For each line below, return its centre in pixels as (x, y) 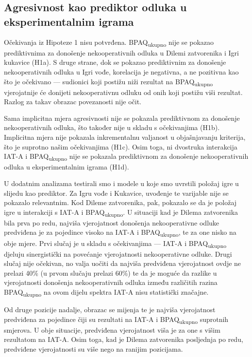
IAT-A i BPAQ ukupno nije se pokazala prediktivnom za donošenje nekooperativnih (126, 157)
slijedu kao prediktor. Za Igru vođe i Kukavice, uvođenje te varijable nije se (116, 193)
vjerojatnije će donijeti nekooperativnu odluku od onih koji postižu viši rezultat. (123, 92)
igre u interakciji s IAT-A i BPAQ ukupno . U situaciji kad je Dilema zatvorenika (121, 212)
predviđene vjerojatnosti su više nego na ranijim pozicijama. (93, 349)
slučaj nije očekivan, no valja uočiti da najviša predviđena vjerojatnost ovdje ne (123, 263)
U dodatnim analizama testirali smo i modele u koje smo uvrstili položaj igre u (121, 183)
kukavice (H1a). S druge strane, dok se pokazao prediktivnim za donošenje (115, 62)
